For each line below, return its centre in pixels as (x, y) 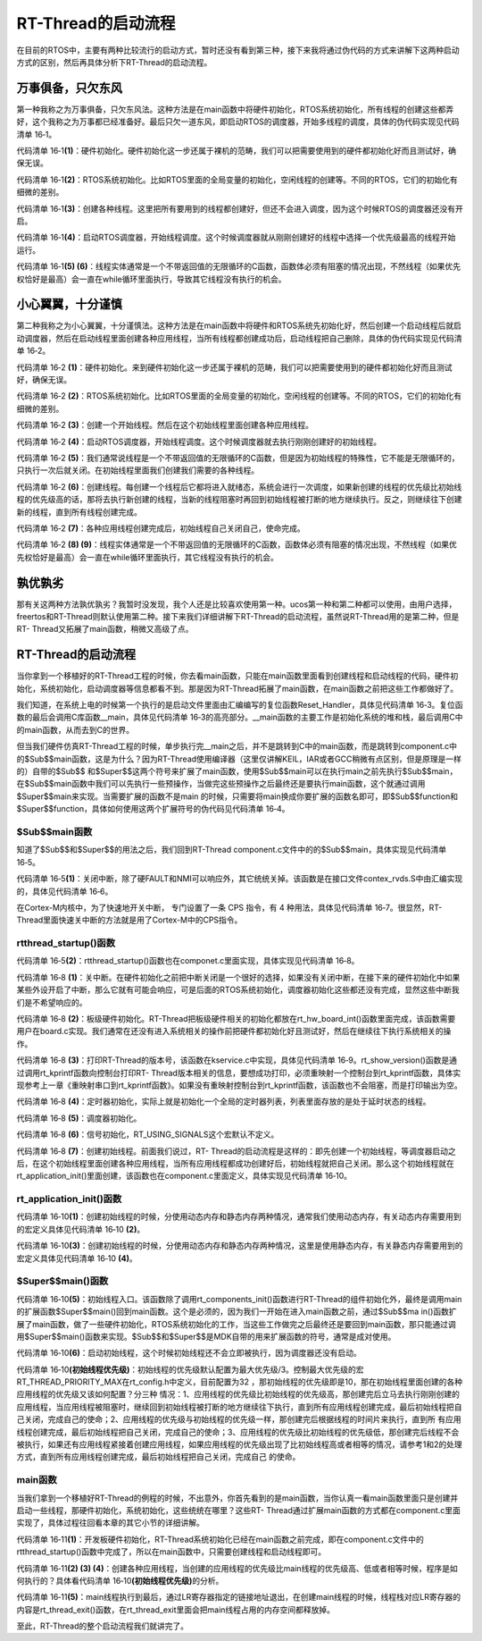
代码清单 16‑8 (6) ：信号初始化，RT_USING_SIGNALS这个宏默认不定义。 (148, 1134)
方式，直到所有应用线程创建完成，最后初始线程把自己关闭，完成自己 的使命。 (158, 1457)
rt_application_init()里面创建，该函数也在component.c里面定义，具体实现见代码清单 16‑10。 (184, 1176)
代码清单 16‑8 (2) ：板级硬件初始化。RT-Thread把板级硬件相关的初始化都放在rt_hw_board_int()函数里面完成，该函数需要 (236, 1018)
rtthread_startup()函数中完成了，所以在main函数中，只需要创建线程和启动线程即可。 (171, 1552)
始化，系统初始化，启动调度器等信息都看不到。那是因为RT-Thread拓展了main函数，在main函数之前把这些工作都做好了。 (237, 688)
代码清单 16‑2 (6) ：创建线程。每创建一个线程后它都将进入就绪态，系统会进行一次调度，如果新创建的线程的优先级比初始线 (239, 486)
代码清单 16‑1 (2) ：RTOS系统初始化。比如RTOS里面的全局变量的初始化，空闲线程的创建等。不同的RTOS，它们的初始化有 (237, 180)
